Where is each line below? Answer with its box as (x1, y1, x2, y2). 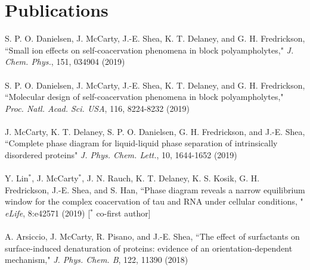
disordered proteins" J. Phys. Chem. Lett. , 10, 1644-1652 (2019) (5, 149, 237, 161)
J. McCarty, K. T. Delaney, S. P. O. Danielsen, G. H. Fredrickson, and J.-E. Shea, (5, 125, 305, 137)
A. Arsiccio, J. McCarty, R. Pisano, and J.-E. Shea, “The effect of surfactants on (5, 230, 300, 243)
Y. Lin (5, 172, 29, 184)
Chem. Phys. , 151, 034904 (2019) (5, 55, 125, 68)
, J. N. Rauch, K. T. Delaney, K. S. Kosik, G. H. (82, 172, 260, 184)
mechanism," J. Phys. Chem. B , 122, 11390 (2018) (5, 253, 188, 266)
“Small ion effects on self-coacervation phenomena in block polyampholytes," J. (5, 43, 294, 56)
